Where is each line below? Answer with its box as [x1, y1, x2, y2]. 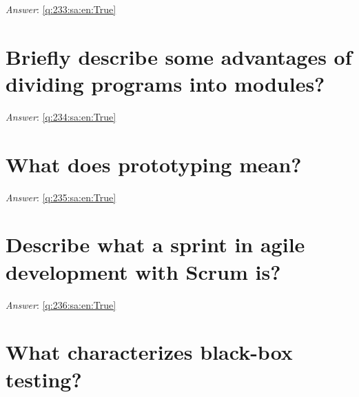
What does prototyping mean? [6, 150, 302, 178]
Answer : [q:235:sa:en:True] [6, 190, 116, 204]
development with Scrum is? [6, 257, 281, 285]
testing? [6, 365, 82, 393]
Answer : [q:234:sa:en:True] [6, 109, 116, 123]
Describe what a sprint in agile [6, 230, 305, 258]
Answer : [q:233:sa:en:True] [6, 2, 116, 16]
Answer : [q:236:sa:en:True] [6, 297, 116, 312]
